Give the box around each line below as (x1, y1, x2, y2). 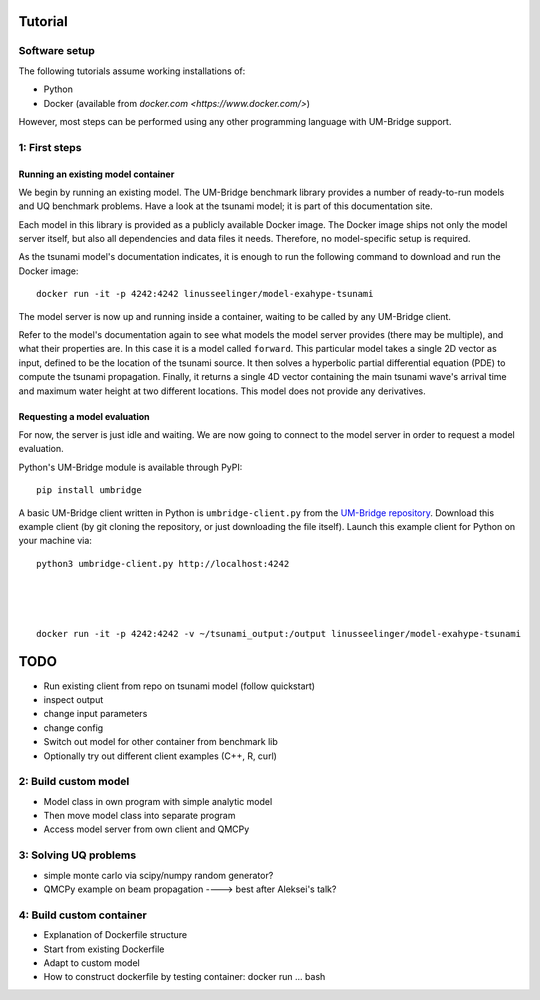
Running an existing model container (18, 168, 175, 180)
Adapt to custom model (43, 956, 140, 969)
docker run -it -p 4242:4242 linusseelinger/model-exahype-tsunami (36, 288, 374, 300)
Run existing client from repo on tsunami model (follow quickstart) (43, 680, 315, 692)
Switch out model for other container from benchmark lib (43, 736, 279, 748)
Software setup (18, 44, 95, 58)
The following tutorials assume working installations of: (18, 65, 246, 77)
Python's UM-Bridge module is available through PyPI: (18, 461, 243, 473)
